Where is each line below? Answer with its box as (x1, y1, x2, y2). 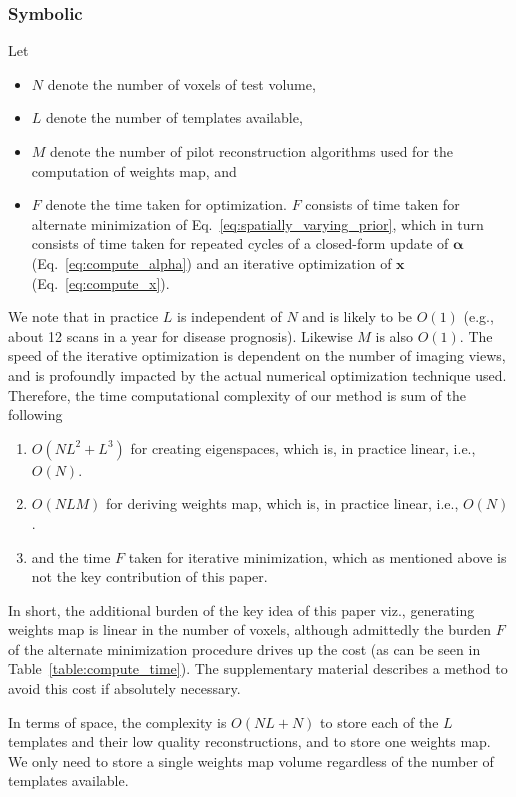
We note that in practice (8, 306, 159, 327)
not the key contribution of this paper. (31, 566, 268, 587)
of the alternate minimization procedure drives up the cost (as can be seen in (8, 638, 481, 659)
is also (375, 325, 413, 346)
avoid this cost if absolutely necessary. (8, 678, 241, 699)
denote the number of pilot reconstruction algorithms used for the (50, 141, 453, 161)
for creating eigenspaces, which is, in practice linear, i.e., (130, 437, 476, 458)
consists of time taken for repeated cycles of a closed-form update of (31, 233, 449, 254)
